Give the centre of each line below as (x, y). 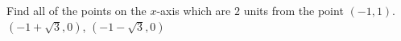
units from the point (294, 10)
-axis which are (194, 10)
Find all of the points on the (76, 10)
